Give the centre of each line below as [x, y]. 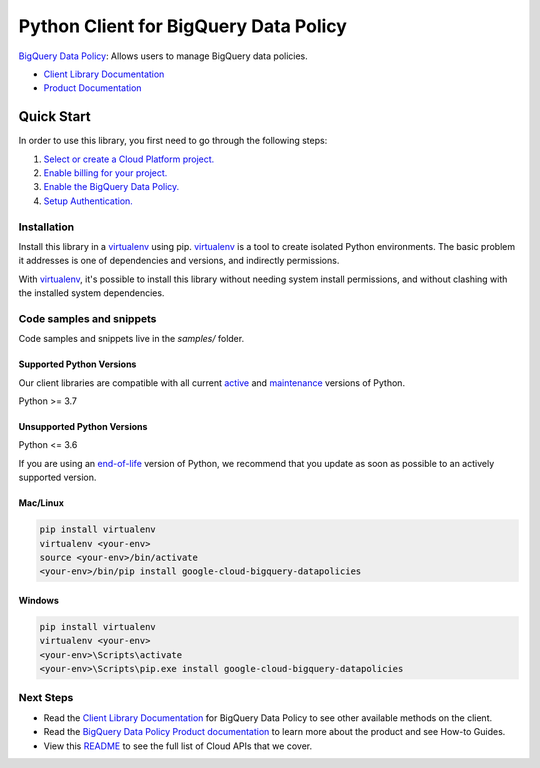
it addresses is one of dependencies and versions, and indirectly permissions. [179, 261]
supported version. [57, 477]
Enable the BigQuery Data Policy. [111, 187]
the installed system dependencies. [91, 293]
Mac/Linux [41, 503]
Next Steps [46, 698]
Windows [38, 600]
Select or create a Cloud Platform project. [129, 159]
